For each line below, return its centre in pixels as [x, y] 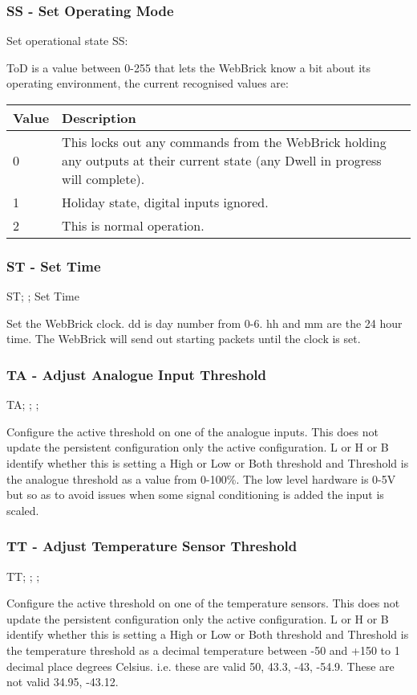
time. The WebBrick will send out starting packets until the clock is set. [184, 339]
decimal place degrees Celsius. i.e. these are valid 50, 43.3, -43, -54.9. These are [200, 666]
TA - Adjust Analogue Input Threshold [137, 374]
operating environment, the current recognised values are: [148, 83]
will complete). [103, 179]
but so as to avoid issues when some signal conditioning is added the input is [195, 495]
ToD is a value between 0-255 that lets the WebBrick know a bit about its [189, 67]
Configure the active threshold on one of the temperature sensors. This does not [203, 603]
